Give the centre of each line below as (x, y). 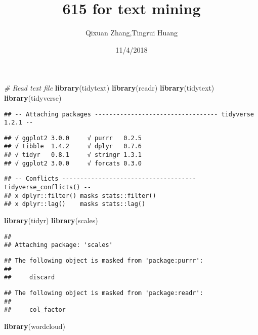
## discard (30, 278)
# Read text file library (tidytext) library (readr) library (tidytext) (109, 88)
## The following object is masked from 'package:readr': (104, 293)
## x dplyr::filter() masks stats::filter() (80, 196)
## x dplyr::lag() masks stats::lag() (75, 204)
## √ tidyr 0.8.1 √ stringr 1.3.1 (73, 155)
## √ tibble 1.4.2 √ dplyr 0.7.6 (73, 146)
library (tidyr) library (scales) (51, 220)
